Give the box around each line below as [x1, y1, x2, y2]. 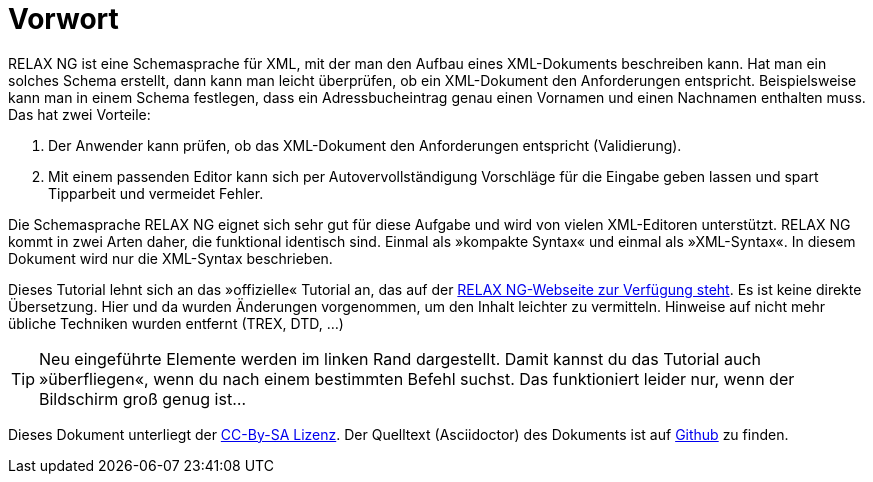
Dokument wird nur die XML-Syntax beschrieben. [8, 249, 333, 267]
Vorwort [8, 2, 119, 36]
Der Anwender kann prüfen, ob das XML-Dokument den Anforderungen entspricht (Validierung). [48, 136, 682, 154]
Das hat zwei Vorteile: [8, 105, 151, 123]
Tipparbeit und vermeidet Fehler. [48, 184, 264, 202]
